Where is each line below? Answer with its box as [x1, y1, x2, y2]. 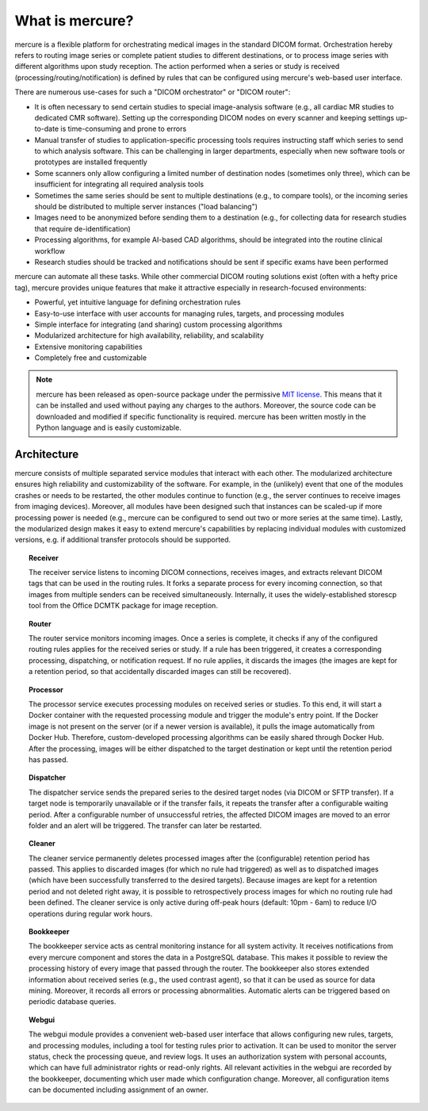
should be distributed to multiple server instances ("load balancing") [34, 202, 258, 212]
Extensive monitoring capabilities [34, 342, 143, 351]
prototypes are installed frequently [34, 157, 148, 167]
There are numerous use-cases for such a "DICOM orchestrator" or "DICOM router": [14, 87, 291, 97]
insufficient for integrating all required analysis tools [34, 179, 204, 190]
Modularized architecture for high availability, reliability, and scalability [34, 331, 265, 340]
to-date [34, 124, 59, 134]
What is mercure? [14, 12, 134, 29]
